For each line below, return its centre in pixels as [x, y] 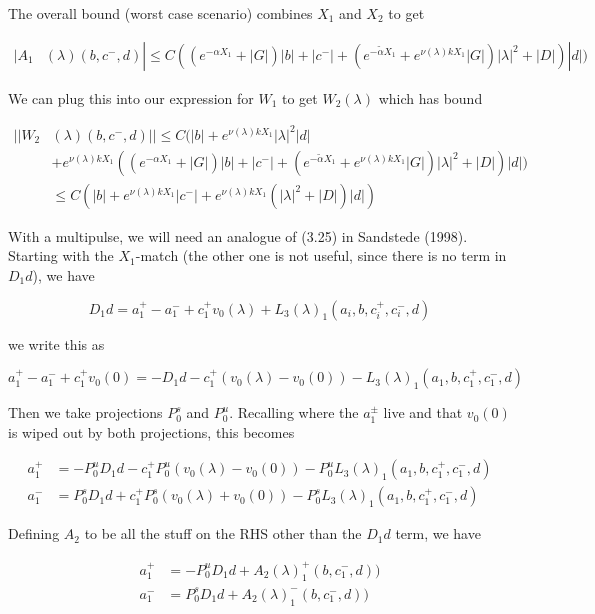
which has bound [430, 97]
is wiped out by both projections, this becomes [151, 431]
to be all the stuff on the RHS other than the [223, 533]
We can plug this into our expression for [131, 97]
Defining [34, 533]
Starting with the [61, 255]
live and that [423, 412]
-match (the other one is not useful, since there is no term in [321, 255]
